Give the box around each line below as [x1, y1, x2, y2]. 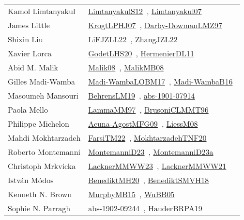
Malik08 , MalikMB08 [88, 62, 164, 73]
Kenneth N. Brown [8, 188, 72, 200]
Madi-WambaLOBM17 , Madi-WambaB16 [88, 76, 233, 87]
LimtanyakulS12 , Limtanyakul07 [88, 5, 202, 17]
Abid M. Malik [8, 62, 59, 73]
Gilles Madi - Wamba [8, 76, 75, 87]
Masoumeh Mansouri [8, 90, 79, 101]
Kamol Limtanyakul [8, 5, 76, 17]
